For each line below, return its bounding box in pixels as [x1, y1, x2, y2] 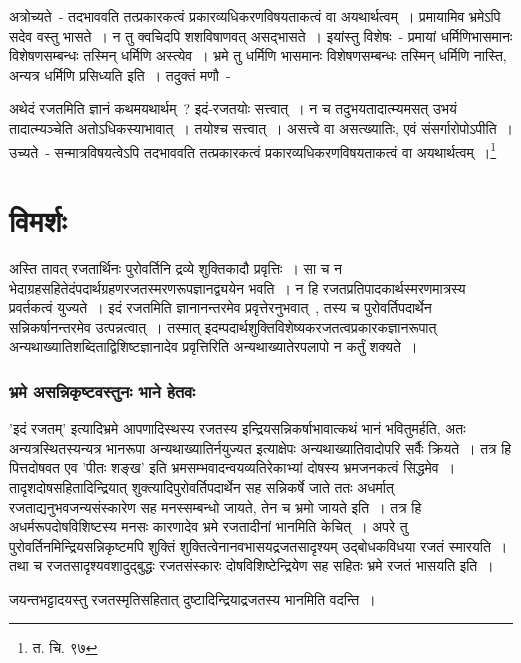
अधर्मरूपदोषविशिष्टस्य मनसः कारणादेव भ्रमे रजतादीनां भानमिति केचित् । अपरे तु [9, 516, 408, 537]
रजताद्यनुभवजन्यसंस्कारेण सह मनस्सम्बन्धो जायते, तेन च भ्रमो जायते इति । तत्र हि [9, 496, 422, 517]
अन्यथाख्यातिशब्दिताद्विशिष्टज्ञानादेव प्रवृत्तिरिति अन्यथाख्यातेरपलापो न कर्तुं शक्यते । [9, 336, 418, 357]
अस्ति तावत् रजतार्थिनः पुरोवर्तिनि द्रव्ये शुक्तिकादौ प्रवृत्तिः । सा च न [9, 257, 343, 278]
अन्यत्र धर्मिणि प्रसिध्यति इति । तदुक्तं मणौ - [9, 64, 231, 85]
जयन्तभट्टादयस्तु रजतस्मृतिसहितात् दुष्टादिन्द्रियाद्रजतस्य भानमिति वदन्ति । [9, 588, 376, 609]
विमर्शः [9, 200, 67, 240]
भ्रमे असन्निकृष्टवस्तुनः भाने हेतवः [9, 378, 195, 403]
